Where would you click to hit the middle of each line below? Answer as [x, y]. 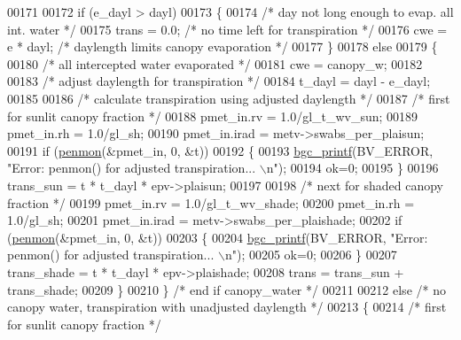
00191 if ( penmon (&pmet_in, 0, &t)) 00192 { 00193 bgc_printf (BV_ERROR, [220, 150]
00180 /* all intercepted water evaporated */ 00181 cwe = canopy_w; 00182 [215, 63]
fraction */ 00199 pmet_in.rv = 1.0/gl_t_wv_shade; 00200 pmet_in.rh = [211, 202]
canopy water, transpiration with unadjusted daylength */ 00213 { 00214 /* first [227, 307]
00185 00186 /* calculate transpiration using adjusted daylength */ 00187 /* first [229, 98]
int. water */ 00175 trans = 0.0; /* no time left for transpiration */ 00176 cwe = [227, 29]
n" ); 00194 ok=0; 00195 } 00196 [352, 168]
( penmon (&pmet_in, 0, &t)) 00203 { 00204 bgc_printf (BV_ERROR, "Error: [218, 237]
